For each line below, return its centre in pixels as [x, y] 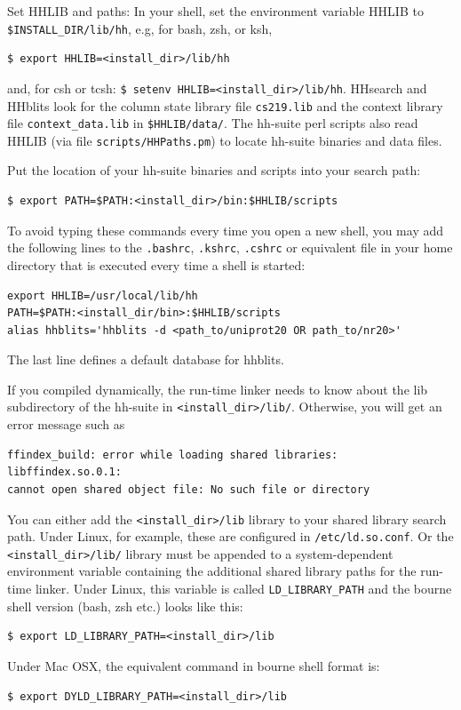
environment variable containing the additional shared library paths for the [212, 571]
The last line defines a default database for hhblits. [146, 359]
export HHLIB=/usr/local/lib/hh [103, 295]
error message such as [66, 424]
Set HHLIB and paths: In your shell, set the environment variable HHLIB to [215, 11]
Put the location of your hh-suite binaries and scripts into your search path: [214, 170]
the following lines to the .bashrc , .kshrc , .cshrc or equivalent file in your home [230, 247]
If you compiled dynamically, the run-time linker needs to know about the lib [218, 389]
